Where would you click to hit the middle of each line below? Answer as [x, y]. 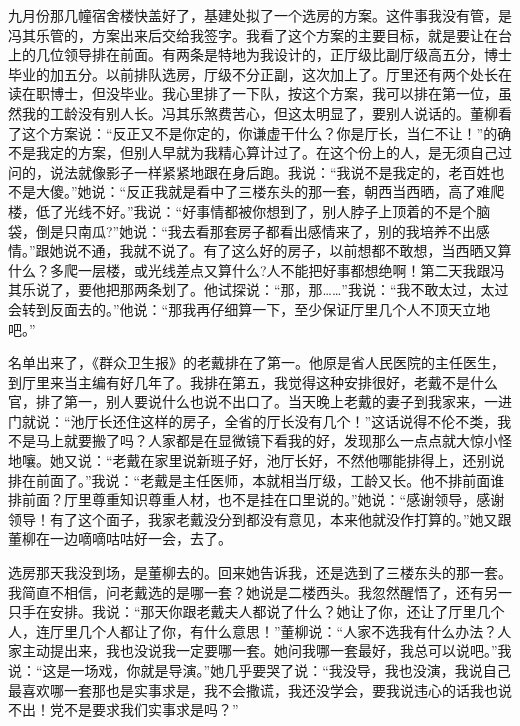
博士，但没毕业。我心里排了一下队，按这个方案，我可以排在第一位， [273, 93]
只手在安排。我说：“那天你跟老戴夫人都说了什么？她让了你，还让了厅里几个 [256, 611]
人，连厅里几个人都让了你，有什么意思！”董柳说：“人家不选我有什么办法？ [253, 630]
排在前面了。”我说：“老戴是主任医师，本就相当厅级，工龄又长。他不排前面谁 [256, 479]
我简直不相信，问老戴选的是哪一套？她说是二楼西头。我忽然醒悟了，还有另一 [260, 591]
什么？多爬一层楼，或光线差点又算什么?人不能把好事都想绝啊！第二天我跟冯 [256, 269]
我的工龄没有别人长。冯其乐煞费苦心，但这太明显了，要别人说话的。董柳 [259, 112]
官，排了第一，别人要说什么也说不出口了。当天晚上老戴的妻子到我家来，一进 [260, 401]
